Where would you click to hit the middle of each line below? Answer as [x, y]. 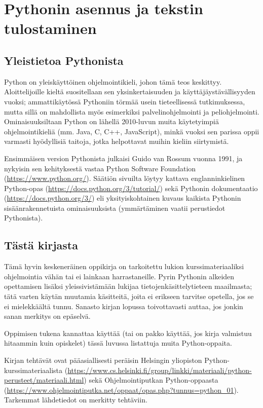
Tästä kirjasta [41, 245]
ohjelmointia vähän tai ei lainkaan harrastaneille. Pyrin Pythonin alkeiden [119, 276]
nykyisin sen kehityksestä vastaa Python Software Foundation [100, 168]
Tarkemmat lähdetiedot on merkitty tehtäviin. [76, 400]
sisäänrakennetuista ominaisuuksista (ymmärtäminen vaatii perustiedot [115, 208]
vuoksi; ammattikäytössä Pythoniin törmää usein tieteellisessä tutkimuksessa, [125, 101]
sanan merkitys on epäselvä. [47, 316]
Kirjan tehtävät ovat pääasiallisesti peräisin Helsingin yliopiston [103, 360]
